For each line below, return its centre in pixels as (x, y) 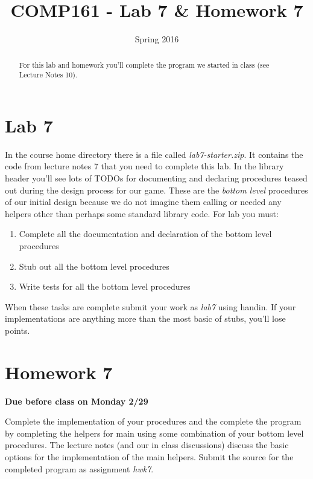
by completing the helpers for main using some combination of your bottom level (154, 433)
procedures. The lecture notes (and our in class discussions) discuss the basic (147, 445)
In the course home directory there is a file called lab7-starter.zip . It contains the (154, 154)
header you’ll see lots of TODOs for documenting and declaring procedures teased (156, 178)
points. (17, 330)
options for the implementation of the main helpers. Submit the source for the (149, 456)
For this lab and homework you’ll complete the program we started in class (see (144, 64)
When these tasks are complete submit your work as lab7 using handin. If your (150, 306)
